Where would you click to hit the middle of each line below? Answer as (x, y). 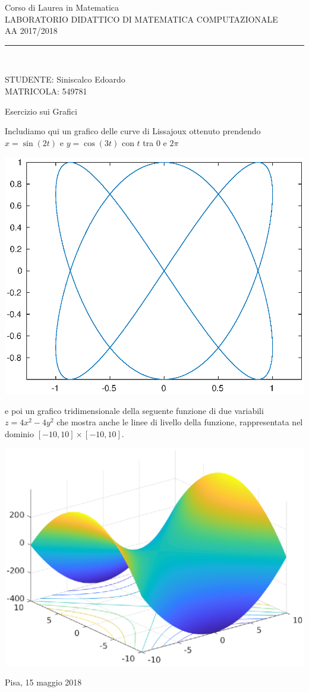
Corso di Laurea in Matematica (62, 7)
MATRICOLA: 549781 (46, 91)
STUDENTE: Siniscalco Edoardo (65, 79)
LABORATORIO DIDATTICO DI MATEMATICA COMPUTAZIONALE (141, 19)
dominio (20, 433)
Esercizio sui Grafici (41, 111)
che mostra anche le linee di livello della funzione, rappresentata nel (180, 422)
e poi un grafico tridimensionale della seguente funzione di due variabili (134, 410)
